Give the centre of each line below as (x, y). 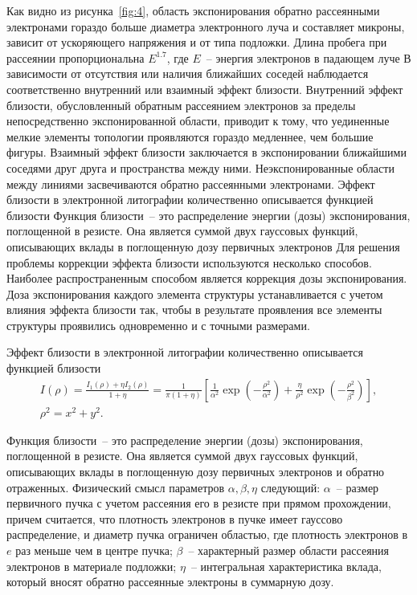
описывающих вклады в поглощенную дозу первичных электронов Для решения (203, 246)
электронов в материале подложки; (92, 566)
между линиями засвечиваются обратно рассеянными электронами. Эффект (191, 183)
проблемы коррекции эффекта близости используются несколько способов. (189, 262)
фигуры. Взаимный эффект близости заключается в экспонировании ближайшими (206, 152)
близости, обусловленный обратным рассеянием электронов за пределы (181, 105)
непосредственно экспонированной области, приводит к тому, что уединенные (198, 121)
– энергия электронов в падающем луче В (309, 57)
